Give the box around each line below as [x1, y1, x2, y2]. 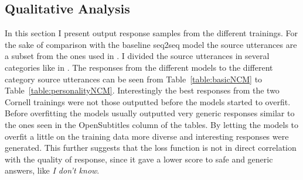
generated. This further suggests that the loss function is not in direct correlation [5, 141, 297, 154]
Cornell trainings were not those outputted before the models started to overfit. [5, 95, 291, 108]
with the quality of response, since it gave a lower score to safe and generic [5, 153, 273, 165]
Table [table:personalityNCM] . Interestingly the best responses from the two [5, 84, 280, 96]
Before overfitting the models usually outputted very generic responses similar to [5, 107, 295, 119]
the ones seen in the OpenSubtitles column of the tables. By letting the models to [5, 118, 299, 130]
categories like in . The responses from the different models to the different [5, 61, 273, 73]
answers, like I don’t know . [5, 164, 100, 176]
